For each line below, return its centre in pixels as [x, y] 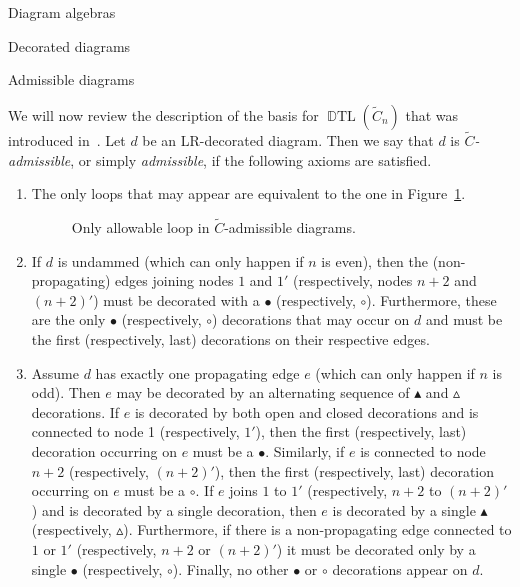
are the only [68, 319]
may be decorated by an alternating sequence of [263, 392]
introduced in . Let [67, 140]
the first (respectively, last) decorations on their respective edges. [230, 338]
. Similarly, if [305, 450]
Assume [55, 372]
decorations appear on [400, 568]
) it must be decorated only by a [376, 548]
